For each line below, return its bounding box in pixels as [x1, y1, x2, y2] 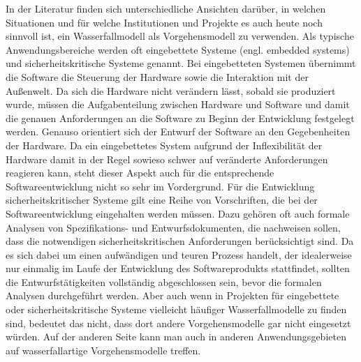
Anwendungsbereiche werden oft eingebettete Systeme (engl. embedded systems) [6, 42, 350, 56]
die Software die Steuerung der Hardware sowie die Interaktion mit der [6, 69, 309, 84]
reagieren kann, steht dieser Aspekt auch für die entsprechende [6, 165, 274, 180]
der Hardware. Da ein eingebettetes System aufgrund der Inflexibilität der [6, 137, 323, 152]
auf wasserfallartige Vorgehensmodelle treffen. [6, 342, 201, 357]
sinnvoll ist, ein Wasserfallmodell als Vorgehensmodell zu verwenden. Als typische [6, 29, 354, 43]
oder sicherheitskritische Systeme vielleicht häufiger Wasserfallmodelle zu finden [6, 302, 347, 317]
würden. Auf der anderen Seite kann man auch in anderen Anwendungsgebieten [6, 329, 346, 344]
